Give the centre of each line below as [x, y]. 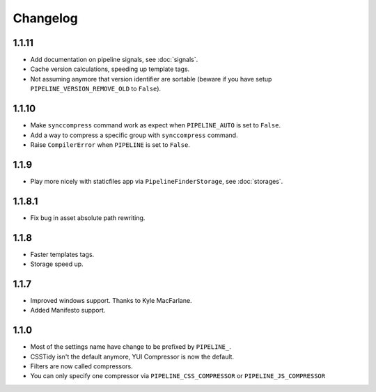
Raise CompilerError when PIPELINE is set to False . [110, 144]
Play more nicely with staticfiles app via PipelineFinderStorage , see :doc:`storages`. [157, 181]
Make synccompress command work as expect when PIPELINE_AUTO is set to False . [156, 125]
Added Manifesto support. [68, 311]
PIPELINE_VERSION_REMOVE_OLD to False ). [96, 89]
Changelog [45, 18]
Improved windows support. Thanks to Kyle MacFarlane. [111, 300]
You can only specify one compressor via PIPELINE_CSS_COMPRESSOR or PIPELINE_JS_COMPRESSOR [178, 376]
